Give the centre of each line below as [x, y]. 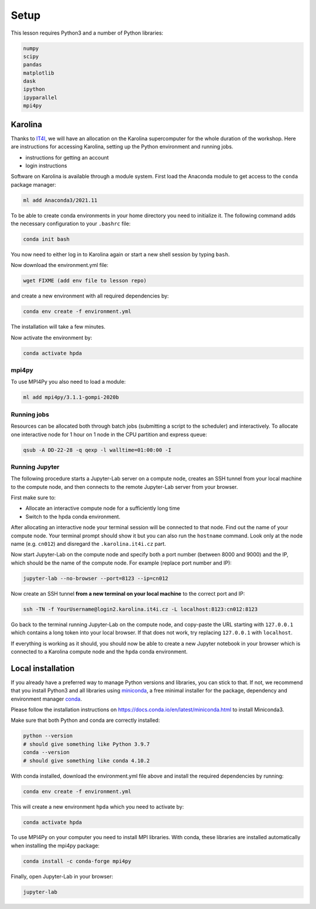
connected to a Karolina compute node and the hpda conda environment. [99, 651]
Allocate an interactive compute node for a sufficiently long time [103, 508]
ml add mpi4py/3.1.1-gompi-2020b [71, 397]
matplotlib [39, 73]
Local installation [43, 668]
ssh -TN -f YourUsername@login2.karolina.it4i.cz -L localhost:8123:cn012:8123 [140, 609]
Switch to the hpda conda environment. [73, 516]
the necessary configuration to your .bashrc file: [71, 224]
